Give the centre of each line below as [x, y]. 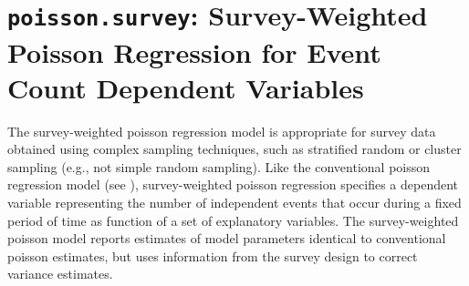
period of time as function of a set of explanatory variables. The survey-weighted [233, 220]
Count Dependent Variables [186, 87]
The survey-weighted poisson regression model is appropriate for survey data [222, 131]
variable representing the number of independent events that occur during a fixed [234, 202]
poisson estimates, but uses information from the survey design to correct [213, 255]
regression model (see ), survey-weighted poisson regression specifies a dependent [233, 184]
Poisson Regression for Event [194, 51]
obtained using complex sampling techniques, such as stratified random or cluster [234, 149]
